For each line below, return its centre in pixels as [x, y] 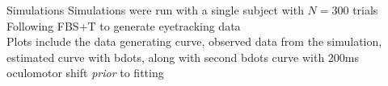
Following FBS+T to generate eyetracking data [124, 25]
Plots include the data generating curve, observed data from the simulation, [194, 41]
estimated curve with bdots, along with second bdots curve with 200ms [183, 57]
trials [365, 10]
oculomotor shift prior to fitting [85, 73]
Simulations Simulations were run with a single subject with [155, 10]
